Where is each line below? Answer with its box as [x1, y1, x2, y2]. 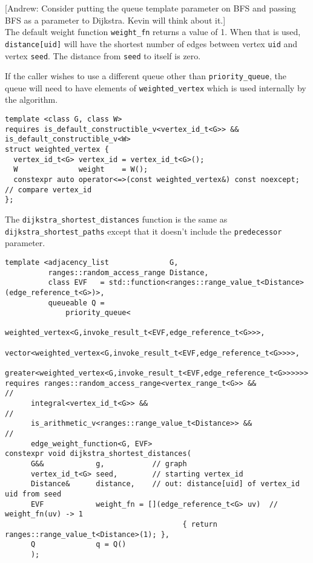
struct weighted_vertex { [5, 145, 109, 154]
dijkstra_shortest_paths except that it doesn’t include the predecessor [5, 224, 282, 237]
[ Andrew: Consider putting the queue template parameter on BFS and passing [5, 2, 296, 14]
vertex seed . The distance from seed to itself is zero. [5, 49, 201, 62]
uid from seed [5, 489, 62, 498]
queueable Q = [48, 298, 105, 307]
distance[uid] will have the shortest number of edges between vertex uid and [5, 37, 298, 50]
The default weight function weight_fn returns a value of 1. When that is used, [5, 25, 301, 38]
